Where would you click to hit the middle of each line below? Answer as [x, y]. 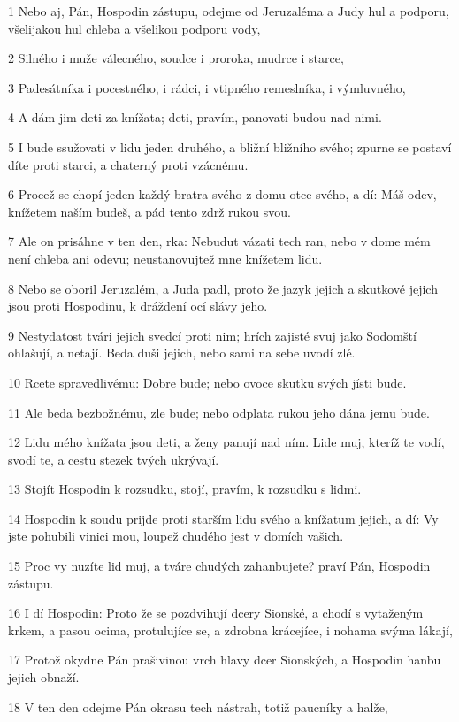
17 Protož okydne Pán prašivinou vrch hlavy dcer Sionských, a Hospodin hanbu [225, 660]
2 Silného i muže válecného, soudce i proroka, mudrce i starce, [176, 58]
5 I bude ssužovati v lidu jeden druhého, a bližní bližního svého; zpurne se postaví [230, 146]
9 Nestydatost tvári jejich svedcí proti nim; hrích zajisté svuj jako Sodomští [212, 335]
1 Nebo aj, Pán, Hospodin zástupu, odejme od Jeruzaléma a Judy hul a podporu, [229, 11]
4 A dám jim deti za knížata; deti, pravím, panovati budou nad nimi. [195, 117]
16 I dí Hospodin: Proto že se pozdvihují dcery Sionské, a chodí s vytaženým [216, 613]
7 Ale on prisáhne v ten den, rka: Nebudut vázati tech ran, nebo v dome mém [219, 241]
